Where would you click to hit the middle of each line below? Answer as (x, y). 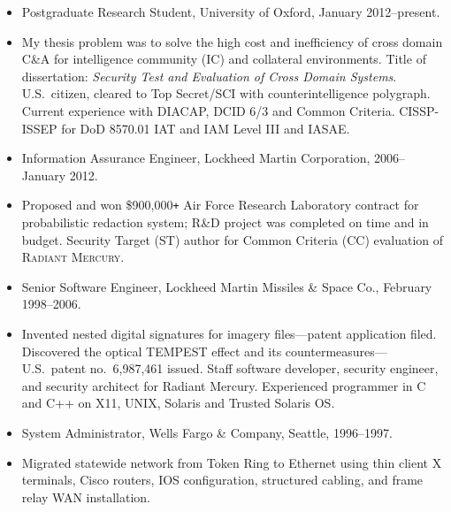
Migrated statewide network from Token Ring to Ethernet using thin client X (232, 462)
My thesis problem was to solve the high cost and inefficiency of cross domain (232, 41)
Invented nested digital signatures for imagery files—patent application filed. (229, 333)
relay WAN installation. (86, 497)
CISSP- (419, 110)
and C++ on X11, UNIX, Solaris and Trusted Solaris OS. (178, 403)
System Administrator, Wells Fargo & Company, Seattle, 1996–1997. (207, 432)
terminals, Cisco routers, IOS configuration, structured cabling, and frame (222, 480)
